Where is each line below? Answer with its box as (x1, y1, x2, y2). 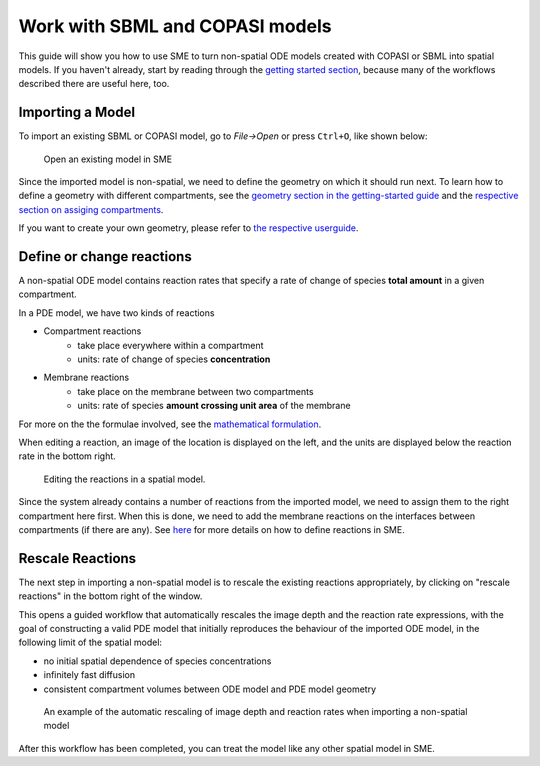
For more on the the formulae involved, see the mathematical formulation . (18, 418, 322, 430)
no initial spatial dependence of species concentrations (43, 655, 272, 667)
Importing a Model (18, 104, 135, 121)
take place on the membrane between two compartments (77, 385, 314, 397)
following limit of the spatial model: (18, 636, 163, 649)
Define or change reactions (18, 248, 192, 265)
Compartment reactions (43, 325, 142, 337)
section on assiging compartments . (18, 203, 164, 215)
